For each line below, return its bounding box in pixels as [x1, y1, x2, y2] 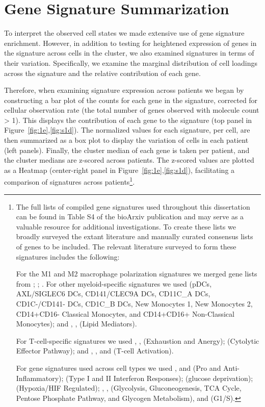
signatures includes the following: [16, 251, 120, 262]
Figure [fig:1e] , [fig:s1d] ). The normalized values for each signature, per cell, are [4, 124, 250, 135]
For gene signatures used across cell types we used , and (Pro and [16, 363, 221, 373]
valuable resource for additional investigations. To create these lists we [16, 221, 236, 232]
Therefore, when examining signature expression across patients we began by [4, 85, 244, 95]
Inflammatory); [16, 372, 64, 383]
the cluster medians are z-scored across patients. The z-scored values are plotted [4, 155, 254, 165]
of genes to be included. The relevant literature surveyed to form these [16, 241, 236, 252]
